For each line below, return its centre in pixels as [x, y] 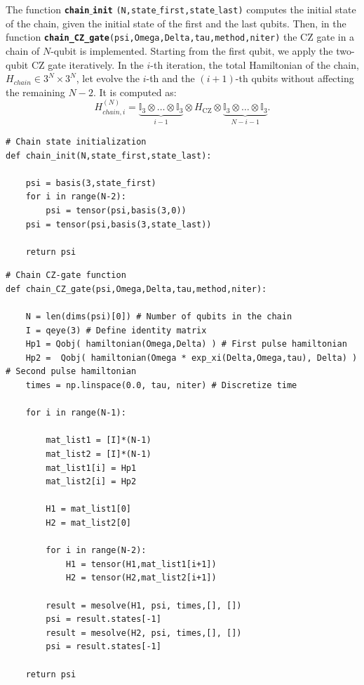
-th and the [170, 78]
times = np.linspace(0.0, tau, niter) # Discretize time [161, 386]
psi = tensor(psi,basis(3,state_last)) [119, 224]
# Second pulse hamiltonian [71, 372]
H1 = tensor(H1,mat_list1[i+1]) [141, 564]
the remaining [35, 92]
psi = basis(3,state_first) [91, 183]
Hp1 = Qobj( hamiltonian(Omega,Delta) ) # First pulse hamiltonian [186, 344]
